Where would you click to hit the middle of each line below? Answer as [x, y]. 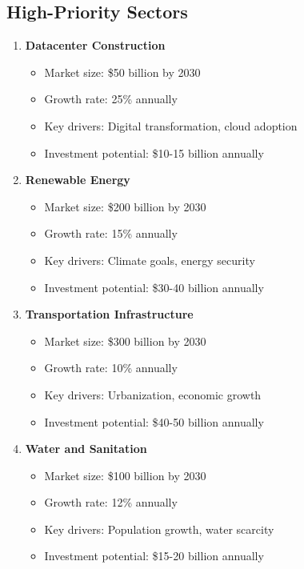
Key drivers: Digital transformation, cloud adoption [171, 125]
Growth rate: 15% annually [111, 233]
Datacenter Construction [95, 45]
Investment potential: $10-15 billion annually [154, 152]
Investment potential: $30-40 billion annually [154, 287]
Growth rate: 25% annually [111, 99]
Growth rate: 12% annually [111, 502]
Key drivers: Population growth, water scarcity [159, 529]
